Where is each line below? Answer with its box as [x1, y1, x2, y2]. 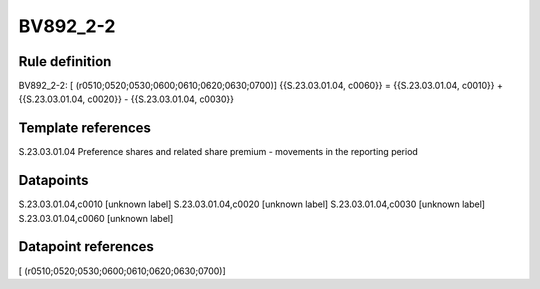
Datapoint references [18, 238, 155, 255]
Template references [18, 120, 152, 137]
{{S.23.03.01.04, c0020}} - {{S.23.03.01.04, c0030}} [18, 93, 235, 105]
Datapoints [18, 172, 89, 189]
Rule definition [18, 53, 112, 70]
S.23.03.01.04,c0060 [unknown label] [18, 212, 174, 224]
